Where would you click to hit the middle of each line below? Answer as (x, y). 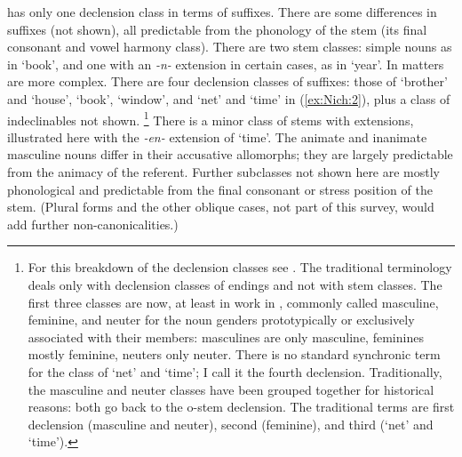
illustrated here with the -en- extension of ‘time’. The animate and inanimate (217, 136)
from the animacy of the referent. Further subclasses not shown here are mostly (224, 172)
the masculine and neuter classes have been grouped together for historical (231, 389)
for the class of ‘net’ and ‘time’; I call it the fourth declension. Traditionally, (235, 371)
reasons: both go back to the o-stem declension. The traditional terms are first (241, 407)
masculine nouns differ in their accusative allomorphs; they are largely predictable (230, 154)
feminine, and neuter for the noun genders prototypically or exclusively (221, 320)
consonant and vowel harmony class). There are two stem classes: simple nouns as (230, 47)
